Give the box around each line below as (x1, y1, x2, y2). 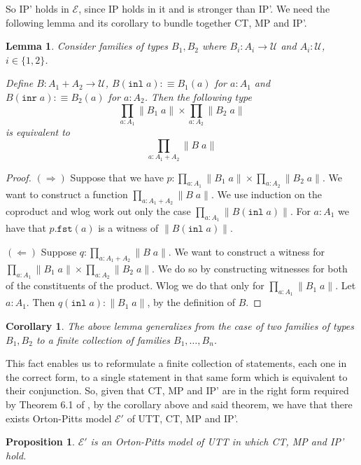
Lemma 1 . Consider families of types (6, 39, 169, 53)
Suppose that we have (70, 169, 164, 184)
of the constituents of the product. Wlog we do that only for (6, 278, 264, 293)
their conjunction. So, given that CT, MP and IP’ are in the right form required (6, 383, 349, 398)
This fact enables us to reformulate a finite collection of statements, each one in (6, 356, 347, 370)
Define (6, 76, 34, 90)
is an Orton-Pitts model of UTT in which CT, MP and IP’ (90, 434, 344, 449)
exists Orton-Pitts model (6, 410, 112, 425)
